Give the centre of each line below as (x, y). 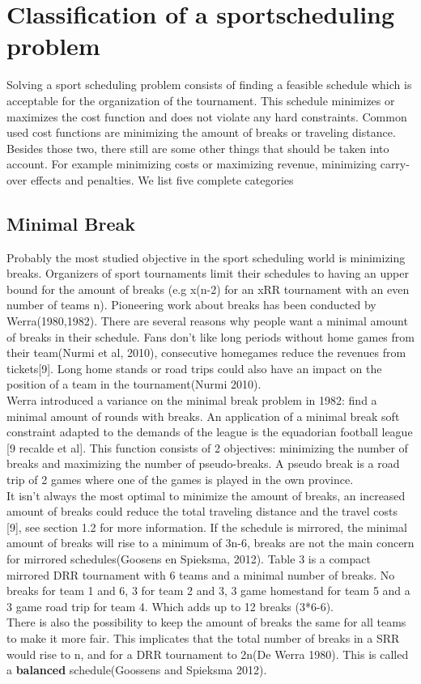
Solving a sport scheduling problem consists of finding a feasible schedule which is (209, 85)
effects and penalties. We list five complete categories (162, 179)
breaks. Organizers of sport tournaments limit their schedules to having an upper (208, 273)
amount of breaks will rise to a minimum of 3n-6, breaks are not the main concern (210, 543)
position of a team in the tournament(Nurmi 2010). (134, 384)
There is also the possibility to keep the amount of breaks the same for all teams (206, 622)
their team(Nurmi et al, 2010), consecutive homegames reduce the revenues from (206, 353)
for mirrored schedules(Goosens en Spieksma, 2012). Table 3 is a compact (189, 558)
